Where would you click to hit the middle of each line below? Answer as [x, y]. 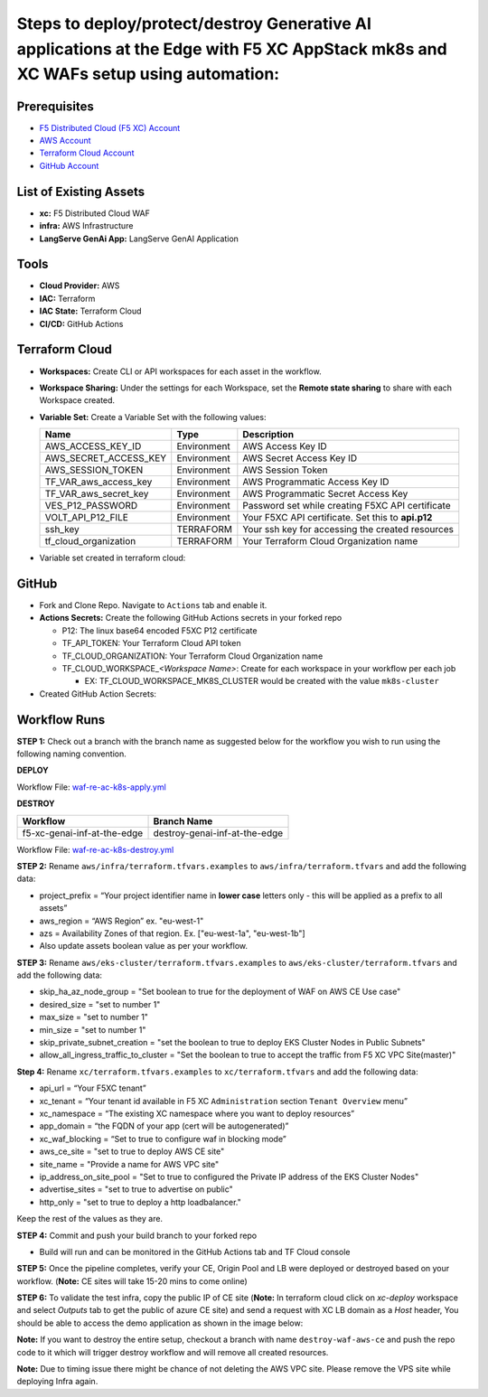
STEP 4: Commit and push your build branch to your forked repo [137, 1235]
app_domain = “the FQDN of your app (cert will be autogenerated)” [164, 1126]
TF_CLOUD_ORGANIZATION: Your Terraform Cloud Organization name [192, 656]
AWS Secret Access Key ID [300, 458]
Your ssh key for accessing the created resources [348, 530]
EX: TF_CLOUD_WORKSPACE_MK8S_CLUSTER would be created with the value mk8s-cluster [262, 681]
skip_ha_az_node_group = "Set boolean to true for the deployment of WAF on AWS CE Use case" [220, 992]
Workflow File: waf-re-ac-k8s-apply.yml [91, 787]
